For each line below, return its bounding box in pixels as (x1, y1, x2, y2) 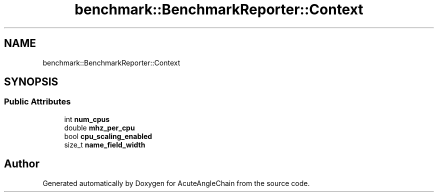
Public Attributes (4, 96, 71, 107)
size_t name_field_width (64, 140, 145, 149)
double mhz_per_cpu (64, 123, 135, 132)
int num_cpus (64, 114, 110, 123)
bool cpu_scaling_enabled (64, 131, 152, 140)
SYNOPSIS (4, 75, 58, 88)
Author (4, 157, 39, 170)
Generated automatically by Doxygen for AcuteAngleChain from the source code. (42, 178, 310, 187)
